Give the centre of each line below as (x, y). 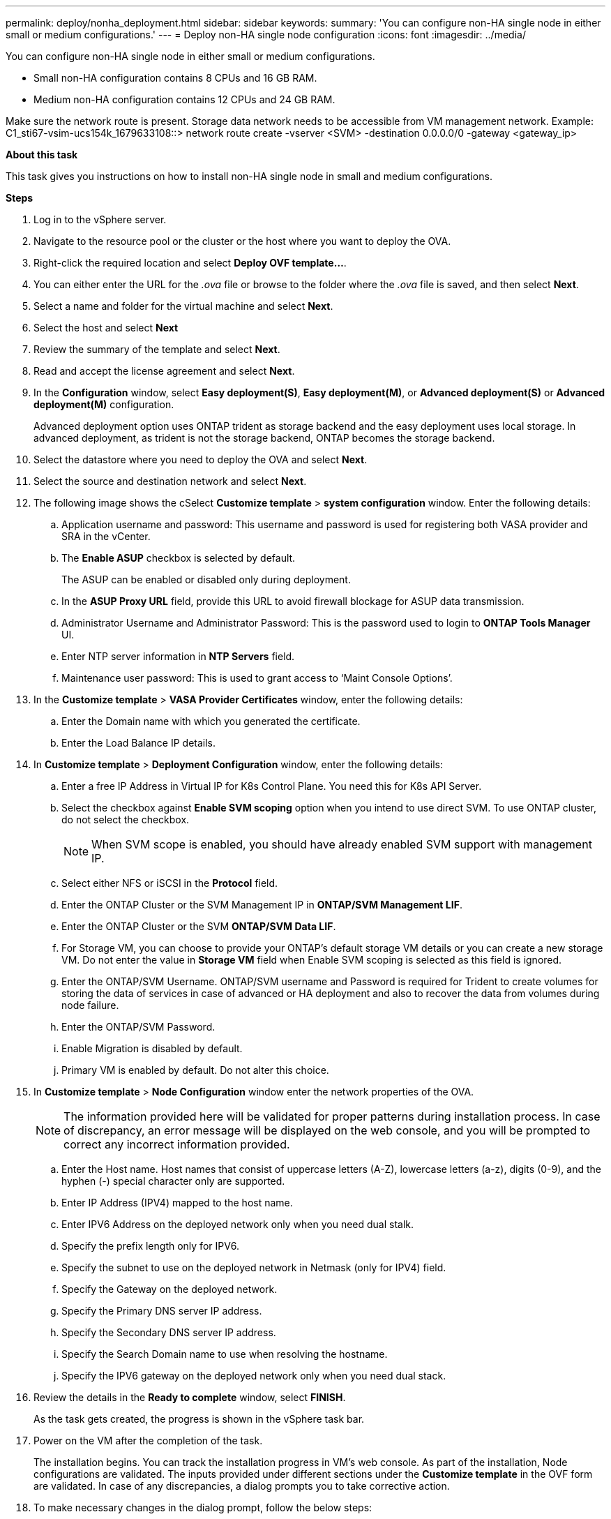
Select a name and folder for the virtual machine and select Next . (183, 306)
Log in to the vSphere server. (100, 219)
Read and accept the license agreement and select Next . (164, 371)
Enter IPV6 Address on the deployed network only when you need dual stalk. (238, 1224)
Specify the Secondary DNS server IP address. (169, 1332)
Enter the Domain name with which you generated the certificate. (211, 721)
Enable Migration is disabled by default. (152, 1048)
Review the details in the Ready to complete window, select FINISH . (190, 1397)
